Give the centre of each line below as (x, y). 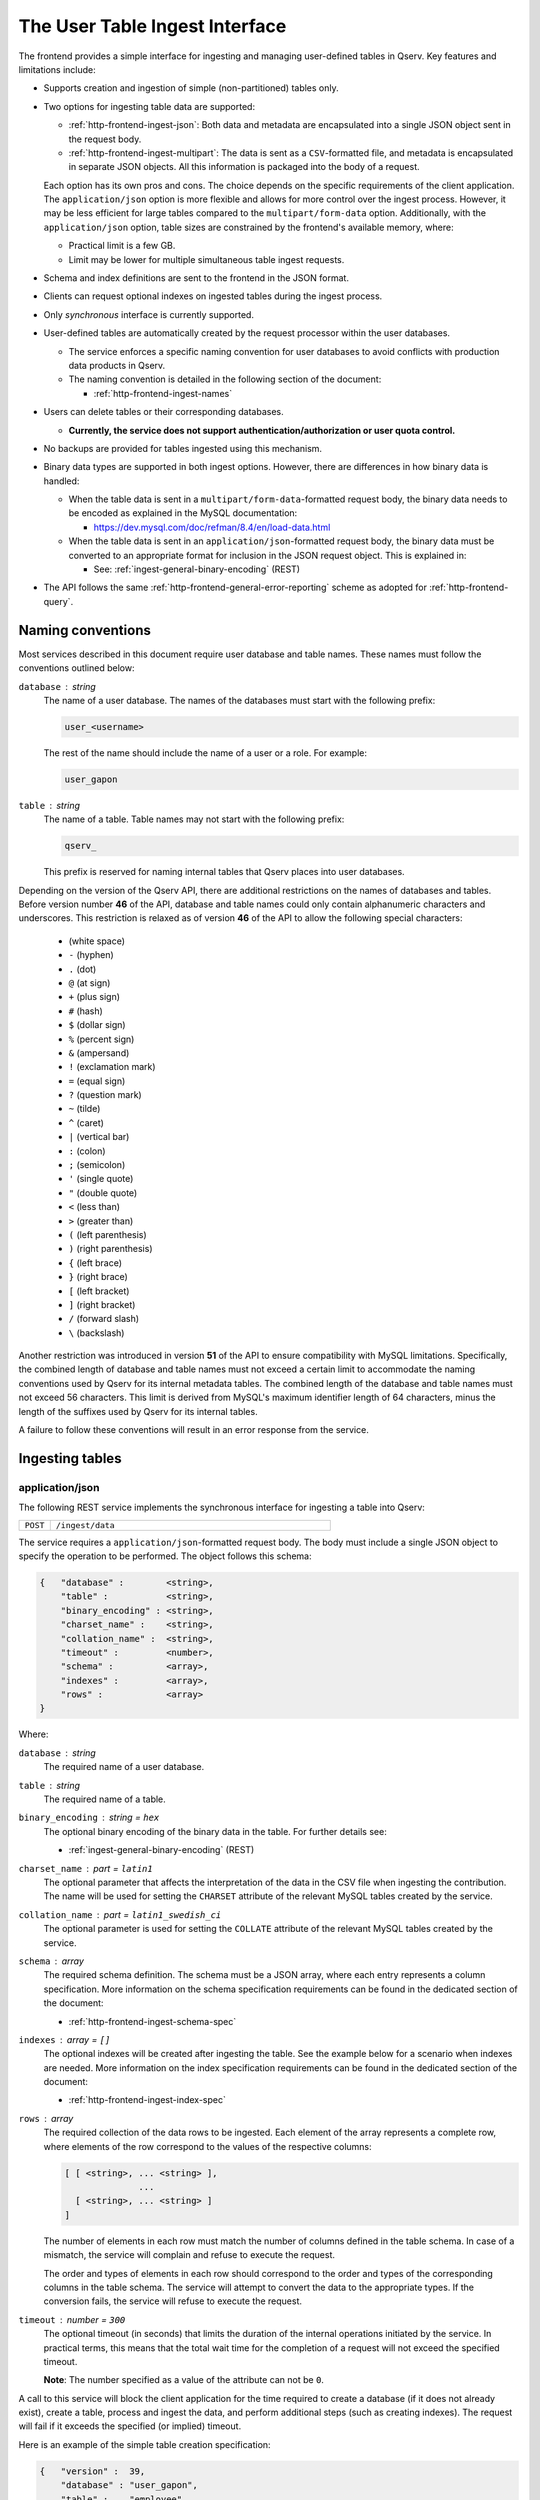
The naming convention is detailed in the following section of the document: (225, 379)
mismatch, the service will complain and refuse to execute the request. (189, 2255)
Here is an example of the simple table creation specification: (144, 2444)
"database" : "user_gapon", (129, 2485)
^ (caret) (86, 1122)
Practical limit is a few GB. (122, 246)
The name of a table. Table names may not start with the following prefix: (194, 819)
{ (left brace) (95, 1262)
